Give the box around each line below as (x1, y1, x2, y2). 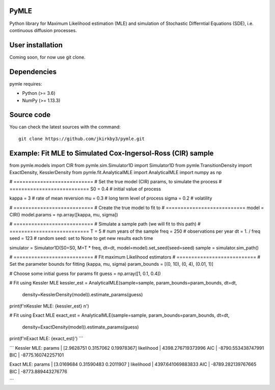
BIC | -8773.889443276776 (9, 368, 67, 374)
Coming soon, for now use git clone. (9, 54, 86, 60)
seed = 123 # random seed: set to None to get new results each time (9, 235, 153, 241)
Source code (9, 110, 51, 119)
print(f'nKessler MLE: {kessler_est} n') (9, 303, 89, 309)
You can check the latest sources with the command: (9, 124, 121, 130)
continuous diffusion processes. (9, 27, 77, 33)
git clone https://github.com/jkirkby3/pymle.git (18, 135, 145, 142)
